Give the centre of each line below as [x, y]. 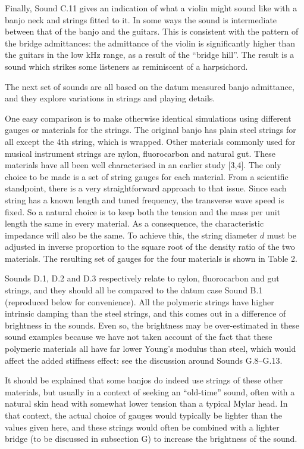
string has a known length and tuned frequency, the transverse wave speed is [145, 199]
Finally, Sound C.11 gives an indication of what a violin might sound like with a [151, 8]
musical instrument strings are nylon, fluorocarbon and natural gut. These [140, 153]
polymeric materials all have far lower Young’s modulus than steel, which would [151, 349]
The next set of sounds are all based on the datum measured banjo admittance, [150, 86]
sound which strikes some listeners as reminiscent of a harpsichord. [126, 66]
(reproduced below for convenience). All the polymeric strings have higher [140, 301]
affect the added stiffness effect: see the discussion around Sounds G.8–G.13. [144, 360]
